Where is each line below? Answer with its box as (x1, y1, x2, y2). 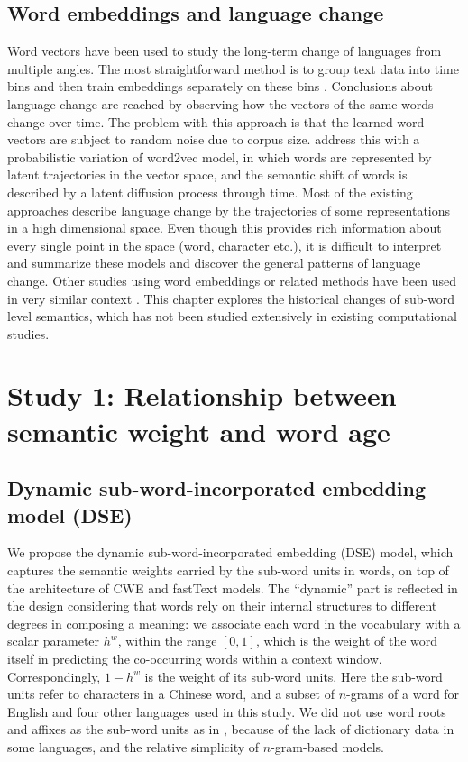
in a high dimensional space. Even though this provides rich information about (7, 218, 442, 237)
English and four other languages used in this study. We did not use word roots (7, 702, 446, 721)
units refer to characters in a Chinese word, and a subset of (7, 684, 335, 703)
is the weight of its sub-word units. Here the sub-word (144, 666, 443, 685)
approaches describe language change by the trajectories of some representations (7, 200, 451, 219)
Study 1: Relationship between (7, 377, 397, 414)
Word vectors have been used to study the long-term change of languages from (7, 41, 442, 60)
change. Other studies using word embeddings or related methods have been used (7, 271, 456, 289)
